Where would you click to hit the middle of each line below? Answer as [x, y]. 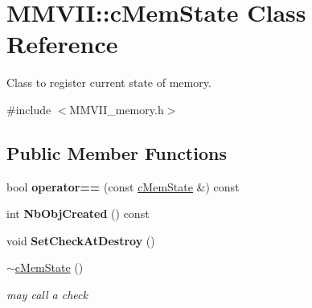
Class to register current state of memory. [109, 82]
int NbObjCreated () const [78, 214]
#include [29, 109]
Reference [62, 44]
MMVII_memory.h [117, 109]
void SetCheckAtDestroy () [81, 240]
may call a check [47, 295]
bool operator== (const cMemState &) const [123, 186]
